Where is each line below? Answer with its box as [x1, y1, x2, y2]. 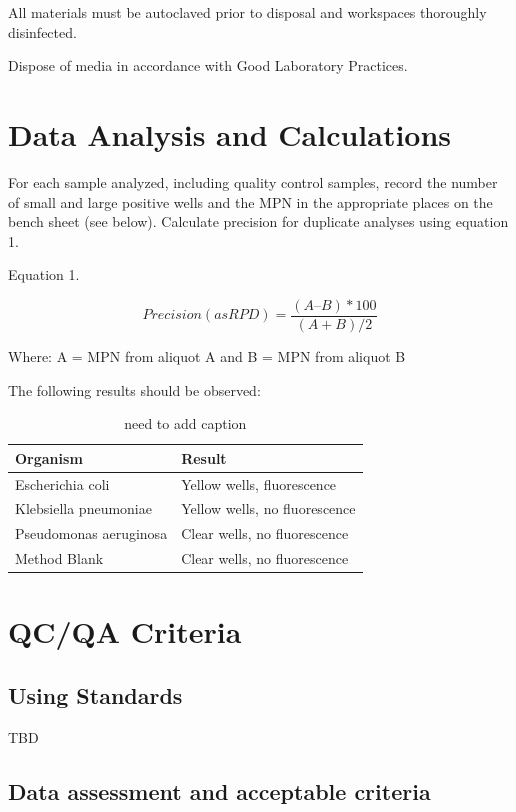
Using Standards [8, 679, 183, 710]
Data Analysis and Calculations [8, 113, 452, 154]
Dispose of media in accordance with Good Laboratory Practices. [8, 55, 408, 76]
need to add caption [124, 413, 247, 434]
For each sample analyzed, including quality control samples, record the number [8, 171, 498, 192]
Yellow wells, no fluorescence [181, 498, 356, 519]
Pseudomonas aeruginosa [15, 523, 168, 544]
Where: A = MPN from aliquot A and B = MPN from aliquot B [8, 345, 406, 366]
